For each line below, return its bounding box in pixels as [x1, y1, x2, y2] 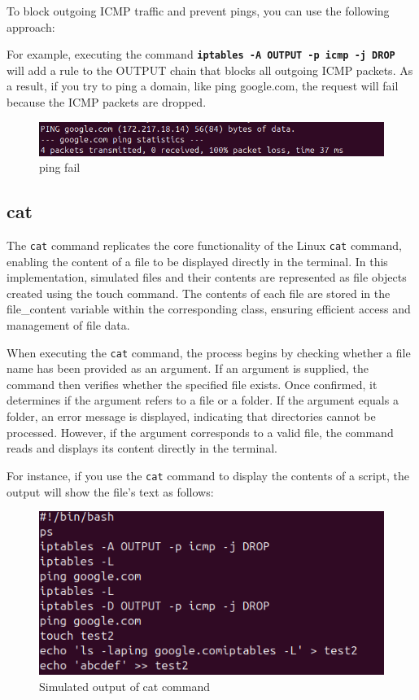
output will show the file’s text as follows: [7, 483, 214, 500]
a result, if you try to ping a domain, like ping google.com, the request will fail [7, 77, 399, 94]
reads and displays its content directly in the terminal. [7, 440, 277, 457]
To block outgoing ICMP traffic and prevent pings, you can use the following [7, 2, 390, 19]
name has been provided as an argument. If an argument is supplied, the [7, 360, 369, 377]
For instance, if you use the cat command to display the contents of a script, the [7, 466, 410, 483]
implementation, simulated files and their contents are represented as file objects [7, 269, 407, 286]
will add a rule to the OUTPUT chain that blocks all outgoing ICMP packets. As [7, 61, 413, 78]
